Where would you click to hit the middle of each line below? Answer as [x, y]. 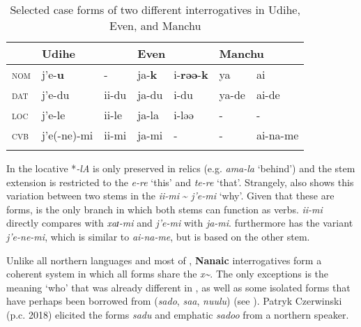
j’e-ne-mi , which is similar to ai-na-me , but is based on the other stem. [158, 236]
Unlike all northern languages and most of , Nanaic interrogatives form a [164, 260]
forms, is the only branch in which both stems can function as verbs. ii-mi [164, 209]
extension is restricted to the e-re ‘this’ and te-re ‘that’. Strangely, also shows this [180, 182]
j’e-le [53, 115]
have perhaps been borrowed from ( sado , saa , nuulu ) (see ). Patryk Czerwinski [174, 301]
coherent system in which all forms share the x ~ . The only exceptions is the [168, 274]
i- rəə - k [191, 74]
